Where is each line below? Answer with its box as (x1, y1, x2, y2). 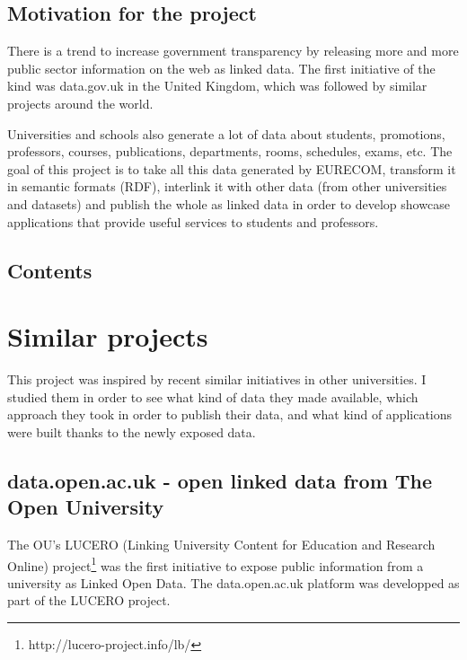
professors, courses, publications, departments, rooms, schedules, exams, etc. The (7, 142, 453, 161)
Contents (7, 256, 93, 284)
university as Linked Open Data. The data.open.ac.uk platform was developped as (7, 573, 460, 592)
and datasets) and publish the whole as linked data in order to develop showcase (7, 194, 450, 213)
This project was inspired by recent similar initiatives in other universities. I (7, 370, 427, 389)
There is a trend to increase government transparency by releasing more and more (7, 41, 459, 60)
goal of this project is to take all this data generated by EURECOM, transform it (7, 159, 456, 178)
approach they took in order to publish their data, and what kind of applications (7, 405, 453, 424)
